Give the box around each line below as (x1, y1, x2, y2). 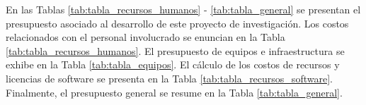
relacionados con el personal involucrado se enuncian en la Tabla (6, 30, 285, 44)
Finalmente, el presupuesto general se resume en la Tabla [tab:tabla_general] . (6, 85, 343, 99)
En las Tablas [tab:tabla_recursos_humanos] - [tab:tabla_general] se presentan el (6, 2, 361, 16)
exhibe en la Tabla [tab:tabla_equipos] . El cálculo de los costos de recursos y (6, 57, 340, 72)
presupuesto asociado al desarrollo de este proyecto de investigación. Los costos (6, 16, 349, 30)
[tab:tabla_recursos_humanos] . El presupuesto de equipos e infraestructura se (6, 43, 345, 58)
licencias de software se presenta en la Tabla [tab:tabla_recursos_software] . (6, 70, 333, 85)
